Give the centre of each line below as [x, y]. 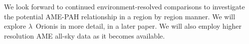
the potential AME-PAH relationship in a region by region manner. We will [120, 16]
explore [15, 26]
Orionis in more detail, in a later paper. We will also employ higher [139, 26]
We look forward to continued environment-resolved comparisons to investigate [124, 6]
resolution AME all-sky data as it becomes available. [85, 35]
